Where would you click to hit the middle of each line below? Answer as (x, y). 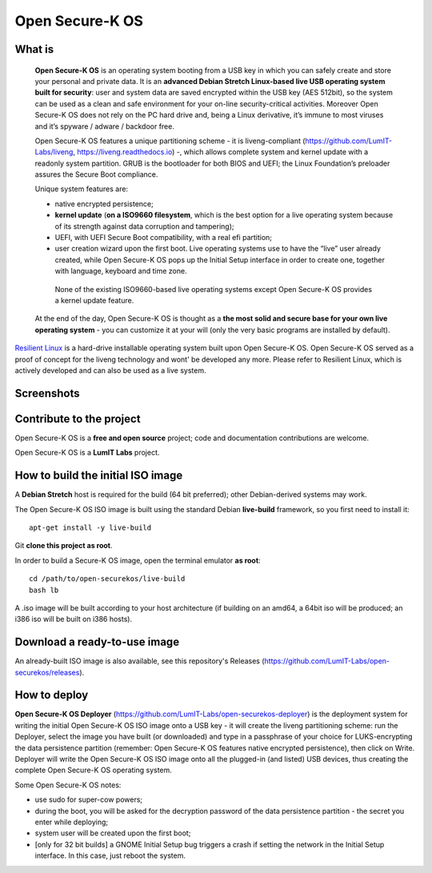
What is (34, 49)
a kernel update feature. (94, 300)
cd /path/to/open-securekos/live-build (107, 579)
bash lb (44, 590)
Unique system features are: (81, 189)
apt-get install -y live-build (90, 527)
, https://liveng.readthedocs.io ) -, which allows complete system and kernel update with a (221, 152)
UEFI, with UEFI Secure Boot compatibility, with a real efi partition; (163, 238)
